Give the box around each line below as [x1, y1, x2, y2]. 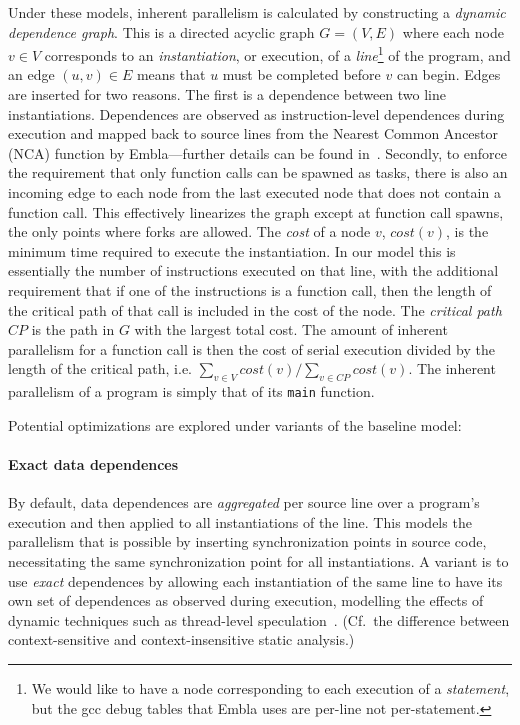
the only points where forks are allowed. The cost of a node [8, 221, 371, 242]
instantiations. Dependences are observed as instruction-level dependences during [8, 103, 505, 124]
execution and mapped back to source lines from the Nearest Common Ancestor [8, 123, 499, 144]
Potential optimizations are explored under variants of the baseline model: [8, 414, 462, 435]
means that [136, 64, 206, 85]
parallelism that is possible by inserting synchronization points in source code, [8, 531, 487, 552]
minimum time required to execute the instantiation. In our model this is [8, 240, 456, 261]
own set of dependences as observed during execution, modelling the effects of [8, 590, 484, 611]
